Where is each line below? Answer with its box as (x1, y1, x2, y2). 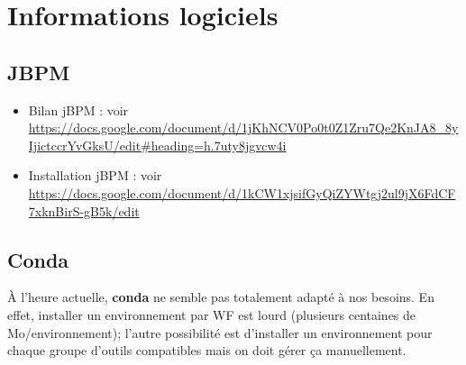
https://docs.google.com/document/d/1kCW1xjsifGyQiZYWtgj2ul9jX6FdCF (28, 183, 456, 202)
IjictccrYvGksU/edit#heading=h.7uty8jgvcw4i (28, 135, 287, 154)
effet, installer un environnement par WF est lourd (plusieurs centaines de (7, 305, 416, 324)
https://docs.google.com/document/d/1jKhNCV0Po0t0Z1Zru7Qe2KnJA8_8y (28, 118, 459, 137)
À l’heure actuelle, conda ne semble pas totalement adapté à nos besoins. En (7, 287, 434, 306)
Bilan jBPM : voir (28, 100, 129, 119)
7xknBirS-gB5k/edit (28, 201, 140, 220)
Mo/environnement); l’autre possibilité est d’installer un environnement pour (7, 323, 433, 342)
